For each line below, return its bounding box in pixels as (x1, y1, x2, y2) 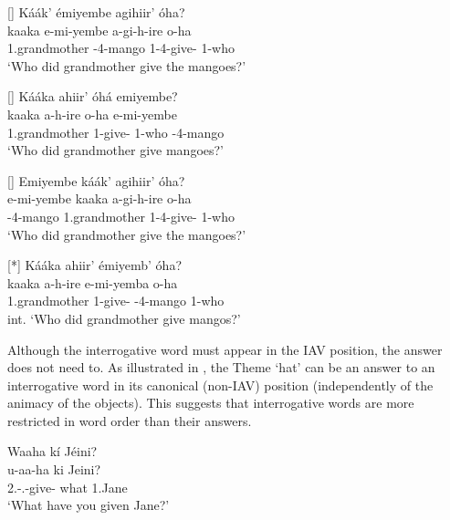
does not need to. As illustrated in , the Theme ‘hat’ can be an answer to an (7, 358, 435, 377)
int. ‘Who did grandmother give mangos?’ (7, 308, 241, 328)
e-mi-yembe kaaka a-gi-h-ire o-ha (7, 189, 192, 208)
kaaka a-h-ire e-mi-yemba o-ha (7, 273, 178, 292)
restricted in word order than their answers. (7, 411, 252, 430)
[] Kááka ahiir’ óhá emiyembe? (7, 87, 178, 106)
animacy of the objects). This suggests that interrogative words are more (7, 393, 414, 412)
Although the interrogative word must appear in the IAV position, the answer (7, 339, 443, 359)
